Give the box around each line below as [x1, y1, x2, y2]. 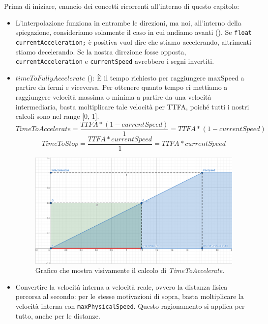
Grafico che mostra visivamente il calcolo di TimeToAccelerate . [35, 265, 225, 275]
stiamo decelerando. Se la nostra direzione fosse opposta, [15, 46, 186, 56]
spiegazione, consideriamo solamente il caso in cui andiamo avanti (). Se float [15, 27, 252, 37]
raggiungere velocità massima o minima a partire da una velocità [15, 91, 211, 102]
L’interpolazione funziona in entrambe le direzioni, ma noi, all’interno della [15, 17, 241, 27]
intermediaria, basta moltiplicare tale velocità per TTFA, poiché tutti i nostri [15, 101, 249, 111]
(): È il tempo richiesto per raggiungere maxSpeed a [87, 72, 244, 82]
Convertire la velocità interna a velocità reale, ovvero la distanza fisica [15, 281, 228, 292]
